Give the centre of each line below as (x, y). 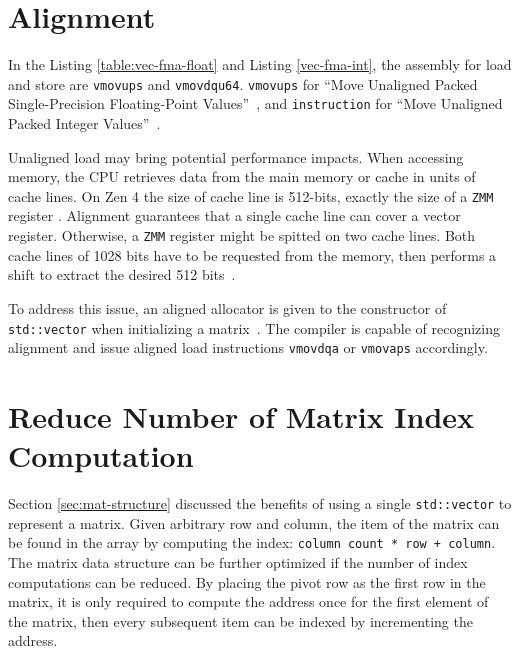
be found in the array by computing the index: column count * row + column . (252, 542)
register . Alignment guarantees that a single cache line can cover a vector (234, 215)
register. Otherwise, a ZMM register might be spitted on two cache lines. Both (242, 235)
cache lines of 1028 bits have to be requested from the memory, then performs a (252, 254)
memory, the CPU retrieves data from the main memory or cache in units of (242, 176)
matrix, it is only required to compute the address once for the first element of (248, 601)
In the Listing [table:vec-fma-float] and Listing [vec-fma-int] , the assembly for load (260, 64)
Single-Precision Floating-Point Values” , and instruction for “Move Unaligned (255, 103)
